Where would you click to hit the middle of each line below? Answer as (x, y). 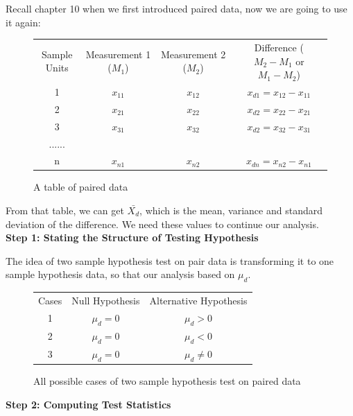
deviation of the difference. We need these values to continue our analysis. (162, 224)
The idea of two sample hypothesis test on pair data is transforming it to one (170, 260)
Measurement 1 (118, 54)
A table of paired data (81, 187)
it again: (23, 22)
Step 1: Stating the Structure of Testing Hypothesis (132, 237)
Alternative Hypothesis (198, 300)
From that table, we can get (65, 210)
